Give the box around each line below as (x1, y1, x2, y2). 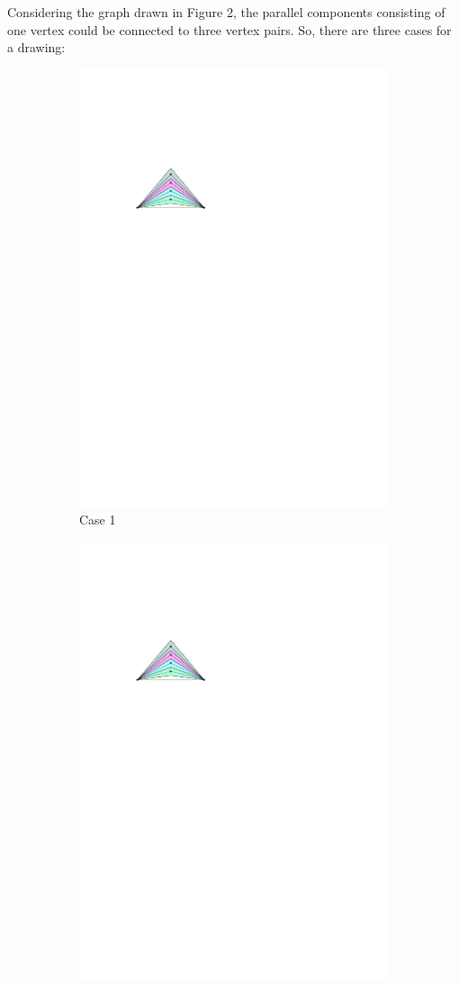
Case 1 (79, 510, 116, 529)
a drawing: (7, 38, 66, 57)
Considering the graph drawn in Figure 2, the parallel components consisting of (7, 3, 445, 21)
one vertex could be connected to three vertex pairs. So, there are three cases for (7, 20, 452, 39)
